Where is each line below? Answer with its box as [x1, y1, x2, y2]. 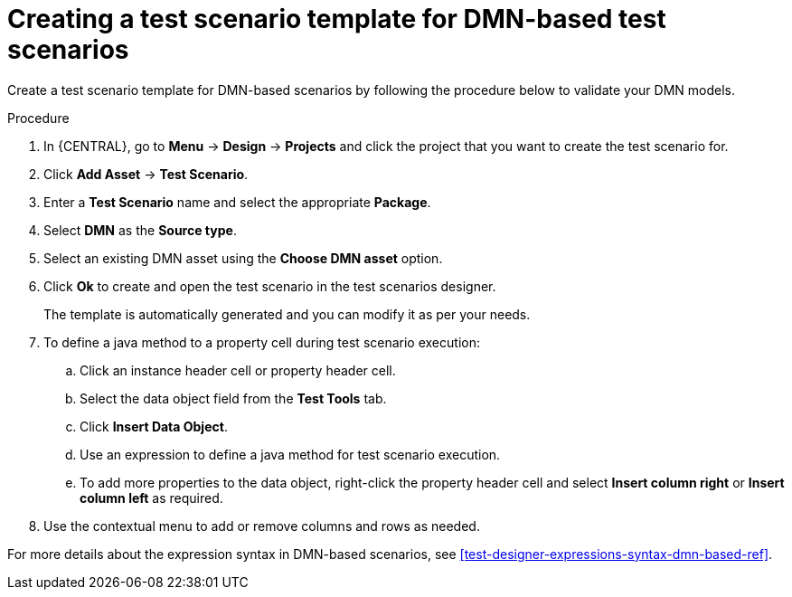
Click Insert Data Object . [80, 418, 228, 434]
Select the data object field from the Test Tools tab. [80, 390, 387, 406]
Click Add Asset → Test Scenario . [43, 166, 249, 182]
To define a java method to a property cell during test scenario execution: [43, 334, 480, 350]
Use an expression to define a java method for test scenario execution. [80, 446, 501, 462]
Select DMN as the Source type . [43, 222, 237, 238]
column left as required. [80, 489, 223, 506]
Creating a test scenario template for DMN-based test [7, 4, 666, 34]
